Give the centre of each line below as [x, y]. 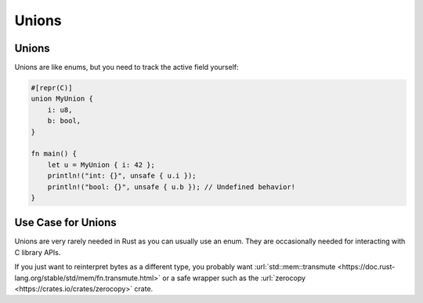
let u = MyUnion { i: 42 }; [101, 164]
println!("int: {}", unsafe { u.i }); [122, 176]
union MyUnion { [62, 99]
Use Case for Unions [65, 223]
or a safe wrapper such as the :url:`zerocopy [233, 278]
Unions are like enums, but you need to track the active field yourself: [127, 68]
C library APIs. [38, 252]
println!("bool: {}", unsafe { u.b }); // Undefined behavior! [172, 187]
